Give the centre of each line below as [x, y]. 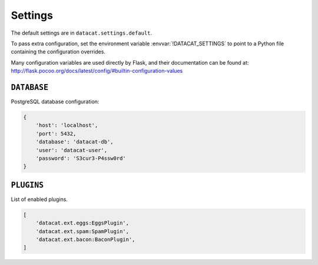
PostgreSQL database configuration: [55, 102]
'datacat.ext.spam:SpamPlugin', [82, 231]
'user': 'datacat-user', [72, 150]
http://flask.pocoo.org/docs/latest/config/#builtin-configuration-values [97, 71]
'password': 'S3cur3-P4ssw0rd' [81, 158]
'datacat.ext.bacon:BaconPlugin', [85, 239]
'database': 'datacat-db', [75, 142]
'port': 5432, [56, 133]
